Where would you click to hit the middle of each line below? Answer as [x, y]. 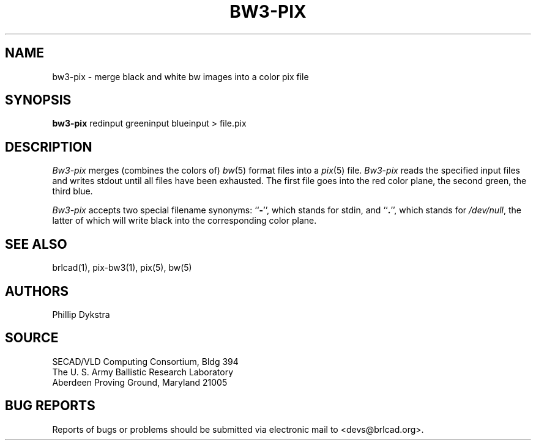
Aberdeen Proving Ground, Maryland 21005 [140, 382]
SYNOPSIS [38, 100]
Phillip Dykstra [81, 314]
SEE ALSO [36, 244]
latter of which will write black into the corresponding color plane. [184, 221]
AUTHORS [37, 291]
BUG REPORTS [50, 406]
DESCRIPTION [49, 147]
